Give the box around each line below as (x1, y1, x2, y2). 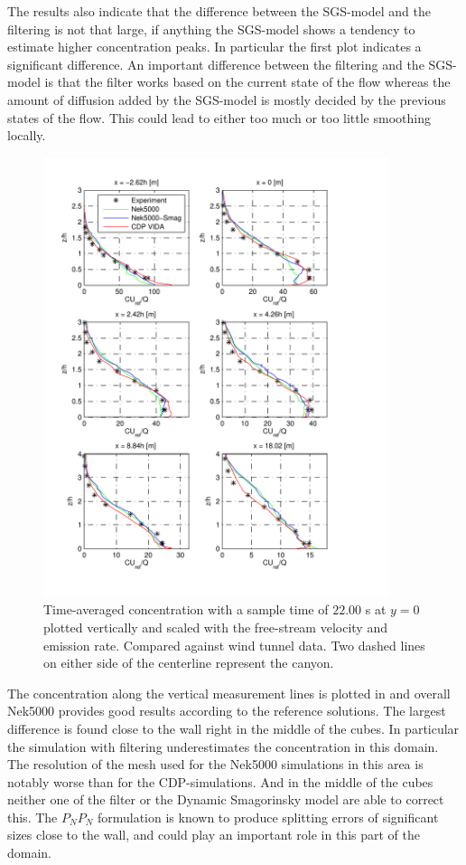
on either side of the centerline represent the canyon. (43, 653, 334, 672)
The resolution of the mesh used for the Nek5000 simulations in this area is (7, 755, 424, 774)
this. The (7, 807, 58, 826)
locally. (7, 126, 46, 145)
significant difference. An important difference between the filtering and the (7, 54, 424, 73)
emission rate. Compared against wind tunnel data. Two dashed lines (43, 635, 425, 654)
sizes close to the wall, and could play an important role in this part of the (7, 825, 420, 844)
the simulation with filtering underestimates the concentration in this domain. (7, 737, 439, 756)
